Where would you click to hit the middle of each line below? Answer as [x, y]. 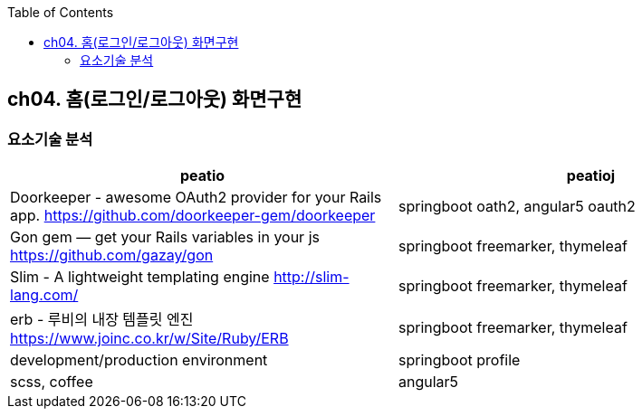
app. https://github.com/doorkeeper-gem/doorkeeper [193, 216]
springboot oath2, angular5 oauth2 [517, 207]
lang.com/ [44, 295]
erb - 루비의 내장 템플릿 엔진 [102, 320]
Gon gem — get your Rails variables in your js [165, 237]
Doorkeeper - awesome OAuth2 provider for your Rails [196, 198]
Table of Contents [61, 12]
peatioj [591, 176]
